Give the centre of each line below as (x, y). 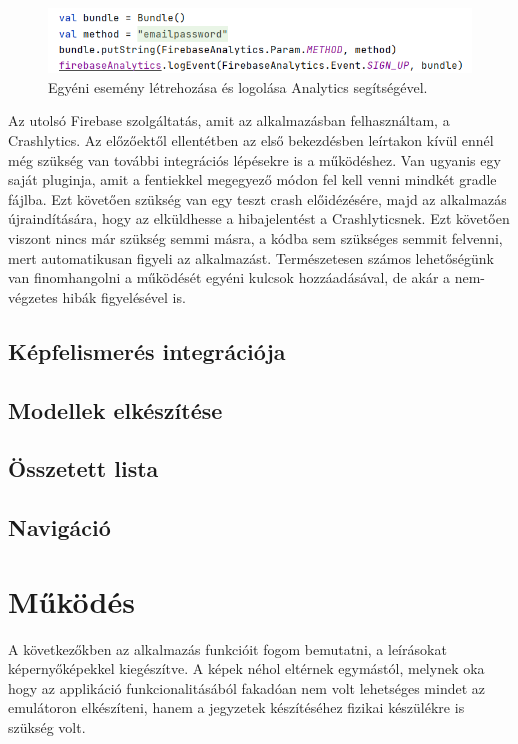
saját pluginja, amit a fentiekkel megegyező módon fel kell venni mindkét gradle (252, 179)
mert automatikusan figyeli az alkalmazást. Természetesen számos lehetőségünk (251, 257)
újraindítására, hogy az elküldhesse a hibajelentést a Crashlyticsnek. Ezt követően (259, 218)
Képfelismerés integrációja (147, 350)
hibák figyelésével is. (124, 296)
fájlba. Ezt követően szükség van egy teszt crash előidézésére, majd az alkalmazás (257, 198)
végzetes (33, 296)
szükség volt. (47, 726)
